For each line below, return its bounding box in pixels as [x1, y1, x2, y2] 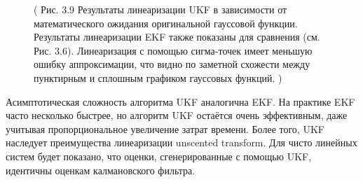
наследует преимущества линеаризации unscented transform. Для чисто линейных [6, 135, 357, 150]
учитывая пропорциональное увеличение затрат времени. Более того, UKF [6, 121, 324, 136]
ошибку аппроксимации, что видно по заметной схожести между [34, 57, 310, 71]
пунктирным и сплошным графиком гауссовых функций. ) [34, 70, 282, 85]
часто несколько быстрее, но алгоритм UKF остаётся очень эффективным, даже [6, 108, 348, 122]
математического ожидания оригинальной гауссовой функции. [34, 15, 298, 30]
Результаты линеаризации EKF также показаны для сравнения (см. [34, 29, 320, 44]
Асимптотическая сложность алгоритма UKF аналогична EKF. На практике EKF [6, 94, 355, 108]
